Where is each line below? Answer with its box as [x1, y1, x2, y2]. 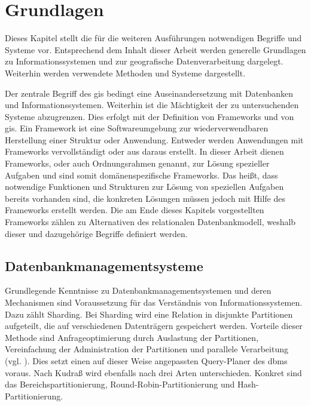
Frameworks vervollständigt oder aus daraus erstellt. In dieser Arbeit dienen [5, 145, 284, 158]
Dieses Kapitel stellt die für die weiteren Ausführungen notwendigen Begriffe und [5, 32, 302, 44]
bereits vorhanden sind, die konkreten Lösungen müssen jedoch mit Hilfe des [5, 192, 285, 204]
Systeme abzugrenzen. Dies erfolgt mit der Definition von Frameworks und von [5, 110, 294, 122]
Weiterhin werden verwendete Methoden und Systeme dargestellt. [5, 66, 246, 79]
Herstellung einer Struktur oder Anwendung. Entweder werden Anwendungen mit [5, 133, 304, 146]
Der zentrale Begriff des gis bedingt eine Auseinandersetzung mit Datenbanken [5, 87, 294, 99]
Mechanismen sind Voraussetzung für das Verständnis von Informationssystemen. [5, 296, 303, 309]
